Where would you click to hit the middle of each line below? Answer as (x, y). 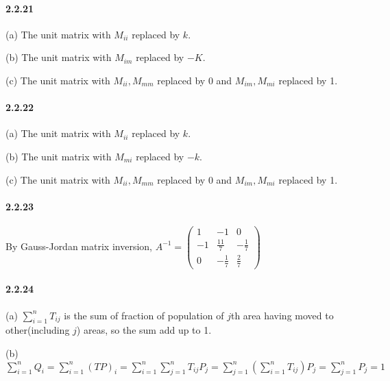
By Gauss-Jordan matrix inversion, (79, 246)
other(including (38, 330)
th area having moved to (282, 315)
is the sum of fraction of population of (144, 315)
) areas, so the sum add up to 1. (144, 330)
